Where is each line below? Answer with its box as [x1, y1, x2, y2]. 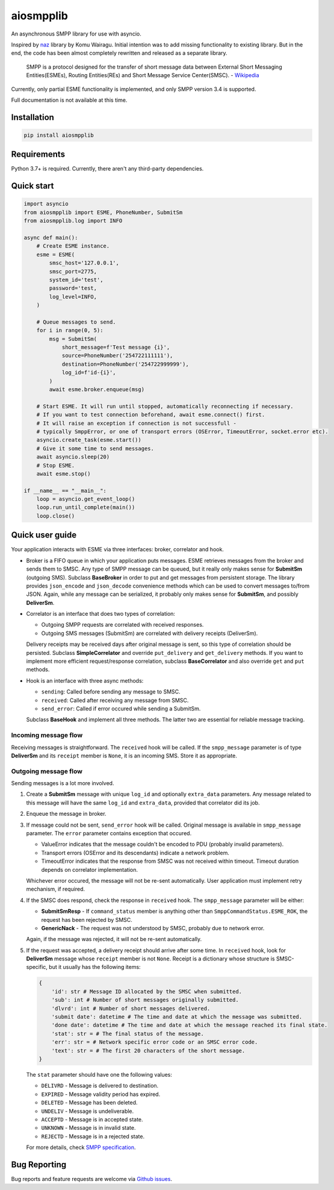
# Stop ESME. [36, 462, 75, 469]
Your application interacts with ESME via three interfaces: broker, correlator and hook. [11, 546, 224, 553]
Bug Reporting [11, 1159, 67, 1170]
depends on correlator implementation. [41, 866, 138, 873]
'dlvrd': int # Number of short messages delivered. [51, 1005, 211, 1012]
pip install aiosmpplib [23, 131, 94, 139]
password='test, [49, 285, 97, 292]
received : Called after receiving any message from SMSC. [41, 697, 189, 704]
